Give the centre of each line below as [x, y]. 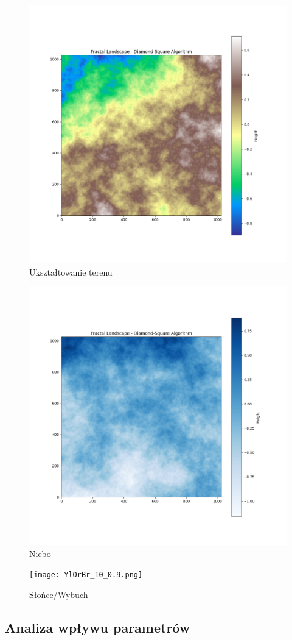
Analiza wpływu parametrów [98, 628]
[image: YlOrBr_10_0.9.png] [86, 575]
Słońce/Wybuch [59, 595]
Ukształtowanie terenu [71, 272]
